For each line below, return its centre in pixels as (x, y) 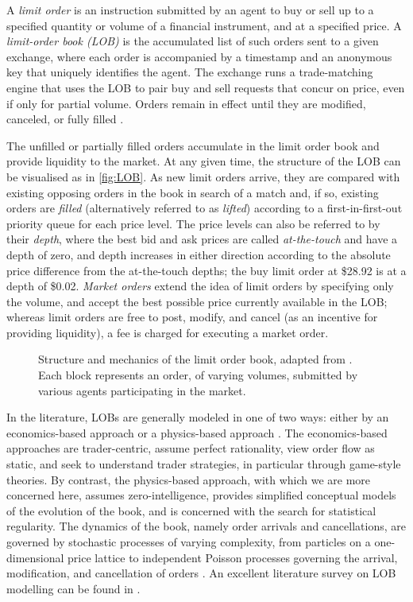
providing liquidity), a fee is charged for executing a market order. (168, 332)
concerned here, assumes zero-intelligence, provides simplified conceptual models (201, 495)
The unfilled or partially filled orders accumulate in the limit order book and (193, 145)
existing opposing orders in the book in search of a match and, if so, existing (193, 192)
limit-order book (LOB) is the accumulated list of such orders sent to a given (193, 41)
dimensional (35, 557)
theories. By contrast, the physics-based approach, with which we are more (189, 479)
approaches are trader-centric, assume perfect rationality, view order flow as (191, 448)
